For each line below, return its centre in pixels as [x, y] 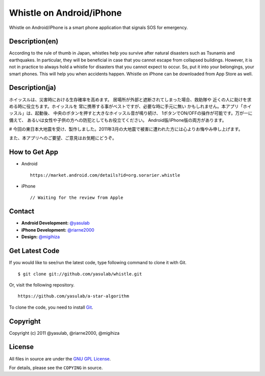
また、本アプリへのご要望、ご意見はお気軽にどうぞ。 [63, 138]
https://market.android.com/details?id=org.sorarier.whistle [105, 175]
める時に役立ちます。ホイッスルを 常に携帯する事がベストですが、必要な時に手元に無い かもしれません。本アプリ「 [126, 106]
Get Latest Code [34, 251]
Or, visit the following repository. [42, 285]
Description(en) [34, 41]
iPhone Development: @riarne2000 [58, 230]
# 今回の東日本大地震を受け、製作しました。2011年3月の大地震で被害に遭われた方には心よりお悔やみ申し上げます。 [126, 129]
